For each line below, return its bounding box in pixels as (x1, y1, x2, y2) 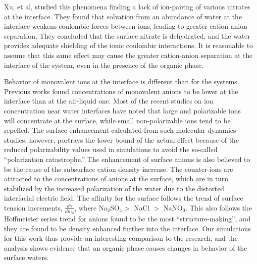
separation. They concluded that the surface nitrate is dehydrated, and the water (4, 30, 251, 41)
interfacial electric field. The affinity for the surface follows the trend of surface (4, 193, 243, 203)
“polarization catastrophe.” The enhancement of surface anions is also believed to (4, 154, 250, 164)
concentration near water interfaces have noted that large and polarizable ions (4, 105, 241, 115)
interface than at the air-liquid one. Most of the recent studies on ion (4, 96, 213, 106)
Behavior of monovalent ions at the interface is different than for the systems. (4, 76, 239, 87)
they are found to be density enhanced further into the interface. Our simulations (4, 223, 251, 233)
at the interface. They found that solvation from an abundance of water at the (4, 11, 242, 21)
